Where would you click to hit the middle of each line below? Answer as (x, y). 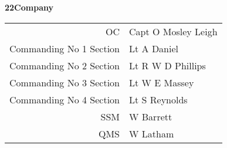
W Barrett (151, 116)
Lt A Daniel (154, 48)
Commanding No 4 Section (65, 99)
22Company (29, 7)
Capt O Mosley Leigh (173, 31)
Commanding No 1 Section (65, 48)
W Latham (152, 133)
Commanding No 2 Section (65, 65)
